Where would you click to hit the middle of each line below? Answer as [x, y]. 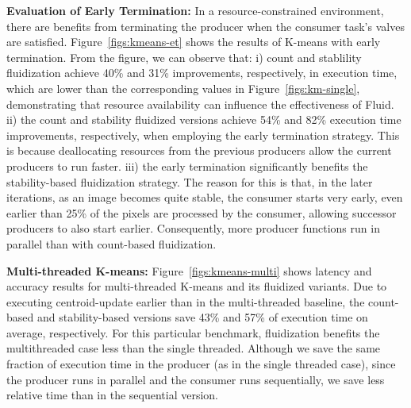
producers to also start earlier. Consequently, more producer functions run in [193, 228]
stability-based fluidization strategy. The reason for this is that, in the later [190, 181]
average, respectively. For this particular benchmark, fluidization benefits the [193, 332]
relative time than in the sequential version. [113, 395]
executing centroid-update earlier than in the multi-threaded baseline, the [186, 301]
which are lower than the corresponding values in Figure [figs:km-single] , [183, 88]
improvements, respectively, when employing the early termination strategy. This [203, 135]
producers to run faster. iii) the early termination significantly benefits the [187, 166]
